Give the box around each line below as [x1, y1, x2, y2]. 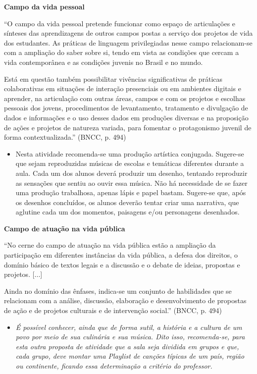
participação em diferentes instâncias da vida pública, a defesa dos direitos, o [4, 250, 238, 260]
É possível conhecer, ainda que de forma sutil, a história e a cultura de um [15, 321, 242, 332]
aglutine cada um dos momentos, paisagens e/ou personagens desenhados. [15, 207, 240, 217]
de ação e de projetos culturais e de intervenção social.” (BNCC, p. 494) [4, 305, 222, 316]
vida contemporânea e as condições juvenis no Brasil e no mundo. [4, 56, 203, 67]
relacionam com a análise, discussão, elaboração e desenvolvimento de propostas [4, 295, 247, 306]
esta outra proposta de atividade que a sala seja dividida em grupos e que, [15, 341, 239, 351]
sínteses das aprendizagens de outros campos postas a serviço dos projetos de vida [4, 28, 253, 38]
